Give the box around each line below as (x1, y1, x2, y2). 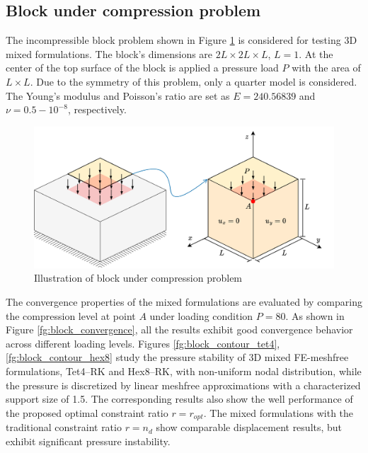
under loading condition (149, 308, 253, 323)
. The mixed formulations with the (203, 405, 354, 420)
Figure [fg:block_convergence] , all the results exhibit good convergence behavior (6, 322, 353, 337)
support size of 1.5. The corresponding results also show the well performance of (6, 391, 353, 406)
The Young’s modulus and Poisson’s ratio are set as (6, 88, 230, 103)
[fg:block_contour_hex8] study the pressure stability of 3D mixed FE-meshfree (6, 350, 349, 365)
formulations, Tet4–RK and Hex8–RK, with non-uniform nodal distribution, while (6, 363, 362, 378)
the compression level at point (6, 308, 136, 323)
